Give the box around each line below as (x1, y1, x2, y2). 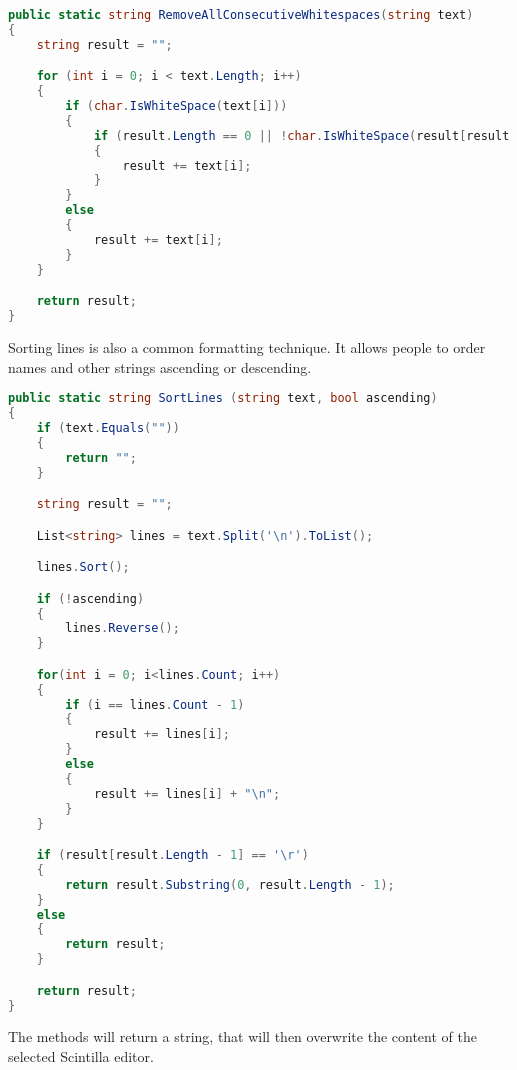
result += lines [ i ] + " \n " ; (93, 786, 281, 801)
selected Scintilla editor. (8, 1046, 154, 1067)
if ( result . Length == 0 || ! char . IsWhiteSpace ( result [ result (93, 128, 510, 143)
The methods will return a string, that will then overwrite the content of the (8, 1026, 477, 1047)
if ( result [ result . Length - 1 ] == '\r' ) (36, 848, 309, 863)
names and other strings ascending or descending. (8, 356, 312, 377)
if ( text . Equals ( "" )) (36, 420, 180, 435)
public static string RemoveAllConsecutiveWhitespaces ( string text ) (8, 8, 474, 22)
